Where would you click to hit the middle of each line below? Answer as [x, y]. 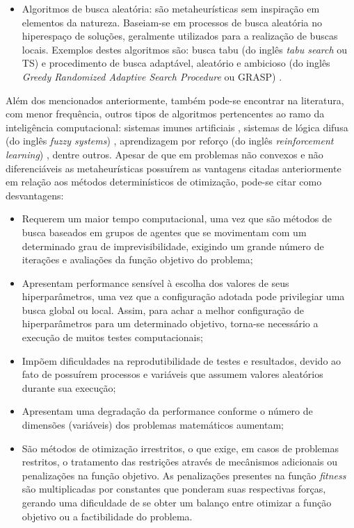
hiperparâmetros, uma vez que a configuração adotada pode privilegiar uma [183, 296]
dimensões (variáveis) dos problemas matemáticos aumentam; [153, 425]
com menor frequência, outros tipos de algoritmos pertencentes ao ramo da [165, 114]
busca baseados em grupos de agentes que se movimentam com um [164, 232]
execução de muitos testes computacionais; [112, 337]
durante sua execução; [69, 387]
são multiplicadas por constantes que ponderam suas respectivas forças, [174, 489]
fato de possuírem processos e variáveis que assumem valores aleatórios [172, 374]
